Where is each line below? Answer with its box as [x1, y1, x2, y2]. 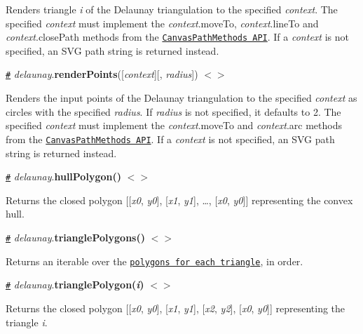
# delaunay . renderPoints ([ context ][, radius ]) [6, 67, 198, 81]
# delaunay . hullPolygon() [6, 169, 121, 184]
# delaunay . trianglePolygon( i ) [6, 277, 144, 292]
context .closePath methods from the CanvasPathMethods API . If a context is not [6, 29, 349, 44]
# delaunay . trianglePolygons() [6, 229, 145, 244]
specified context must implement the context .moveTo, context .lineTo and [6, 15, 319, 30]
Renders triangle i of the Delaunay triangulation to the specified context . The [6, 2, 338, 16]
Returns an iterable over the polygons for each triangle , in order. [6, 253, 303, 268]
